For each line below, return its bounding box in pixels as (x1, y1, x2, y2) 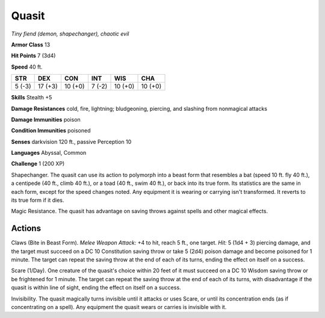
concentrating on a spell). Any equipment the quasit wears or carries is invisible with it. (11, 304, 227, 311)
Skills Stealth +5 (11, 94, 52, 101)
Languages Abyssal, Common (11, 149, 87, 157)
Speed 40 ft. (11, 63, 43, 70)
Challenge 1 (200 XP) (11, 160, 65, 167)
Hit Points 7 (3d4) (11, 52, 56, 60)
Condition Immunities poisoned (11, 127, 91, 134)
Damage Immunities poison (11, 116, 81, 123)
